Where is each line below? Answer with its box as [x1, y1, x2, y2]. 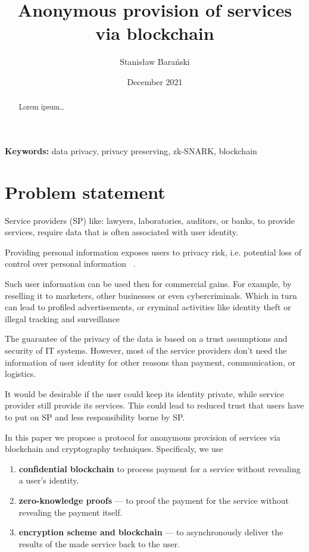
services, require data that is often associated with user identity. [5, 226, 238, 238]
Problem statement [5, 179, 166, 204]
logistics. [5, 367, 36, 380]
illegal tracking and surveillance [5, 312, 120, 325]
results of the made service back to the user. [18, 537, 180, 550]
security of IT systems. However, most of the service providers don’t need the [5, 344, 287, 357]
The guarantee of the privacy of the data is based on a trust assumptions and [5, 332, 288, 345]
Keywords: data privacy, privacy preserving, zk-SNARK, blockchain [5, 144, 257, 157]
